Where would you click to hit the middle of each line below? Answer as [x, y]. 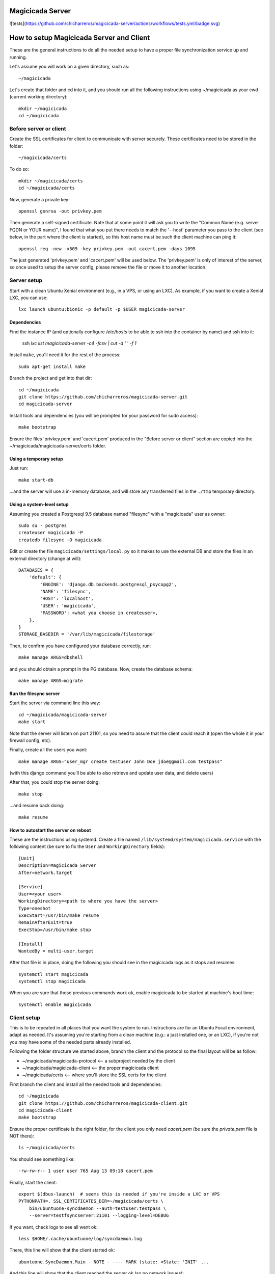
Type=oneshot [35, 908]
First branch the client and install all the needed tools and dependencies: [86, 1084]
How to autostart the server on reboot [50, 830]
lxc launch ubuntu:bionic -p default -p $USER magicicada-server [102, 309]
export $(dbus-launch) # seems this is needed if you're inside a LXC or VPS [119, 1194]
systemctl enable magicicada [55, 1004]
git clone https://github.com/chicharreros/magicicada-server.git [103, 397]
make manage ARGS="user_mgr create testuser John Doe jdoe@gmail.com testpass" [120, 761]
